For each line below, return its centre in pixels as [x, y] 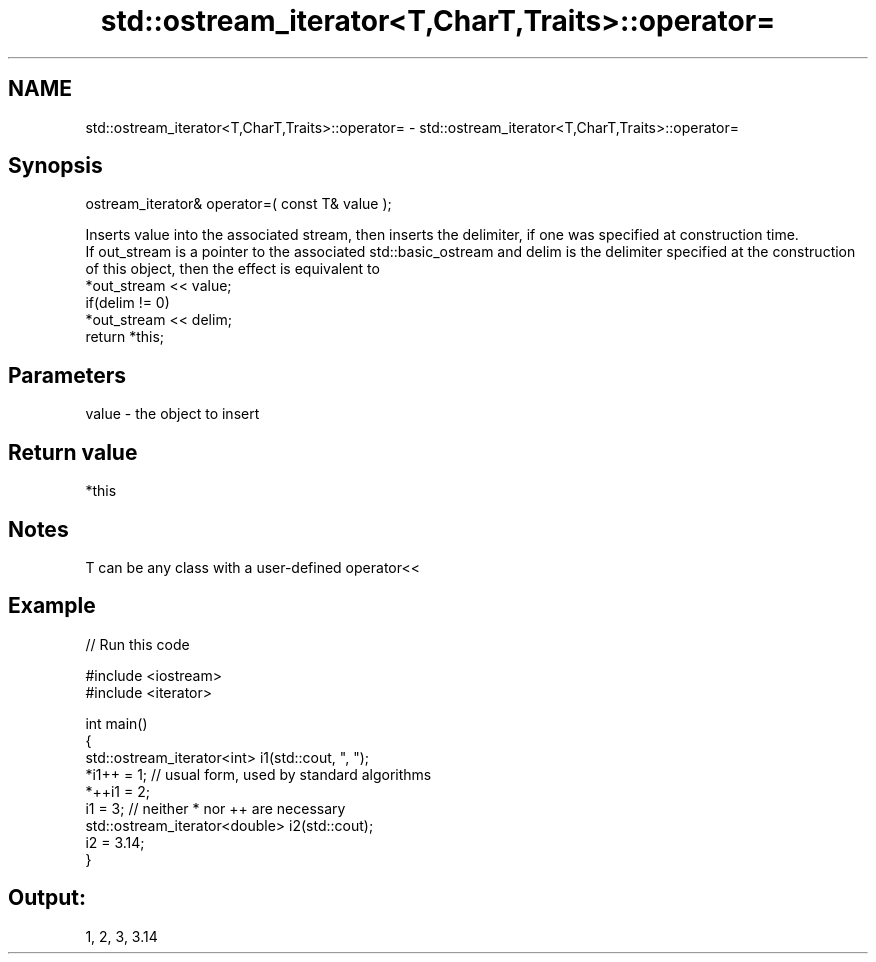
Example [52, 606]
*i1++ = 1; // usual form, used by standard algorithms [258, 774]
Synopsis [55, 166]
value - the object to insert [172, 414]
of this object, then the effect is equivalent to [232, 269]
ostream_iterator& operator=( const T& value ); [238, 204]
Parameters [67, 375]
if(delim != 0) [127, 303]
